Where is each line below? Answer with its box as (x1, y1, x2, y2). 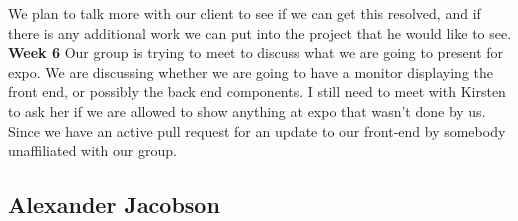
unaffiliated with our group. (8, 140, 177, 161)
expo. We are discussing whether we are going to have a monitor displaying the (8, 61, 493, 82)
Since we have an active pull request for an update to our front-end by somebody (8, 120, 506, 141)
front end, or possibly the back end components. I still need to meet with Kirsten (8, 81, 506, 102)
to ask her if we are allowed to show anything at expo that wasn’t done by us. (8, 100, 486, 121)
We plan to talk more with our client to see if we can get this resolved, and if (8, 3, 481, 23)
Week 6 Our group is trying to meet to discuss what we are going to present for (8, 42, 504, 63)
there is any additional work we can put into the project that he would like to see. (8, 22, 512, 43)
